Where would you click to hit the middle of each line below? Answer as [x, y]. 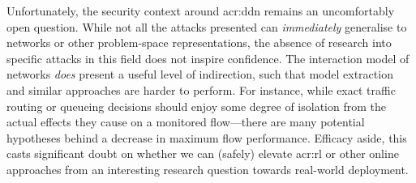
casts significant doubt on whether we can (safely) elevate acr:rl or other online [203, 153]
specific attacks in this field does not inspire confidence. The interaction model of [208, 58]
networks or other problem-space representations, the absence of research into [199, 43]
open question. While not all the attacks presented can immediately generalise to [207, 26]
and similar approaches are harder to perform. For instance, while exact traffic [201, 89]
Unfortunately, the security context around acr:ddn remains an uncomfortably [201, 11]
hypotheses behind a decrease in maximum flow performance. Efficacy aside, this [207, 137]
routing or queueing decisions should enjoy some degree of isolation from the [196, 106]
